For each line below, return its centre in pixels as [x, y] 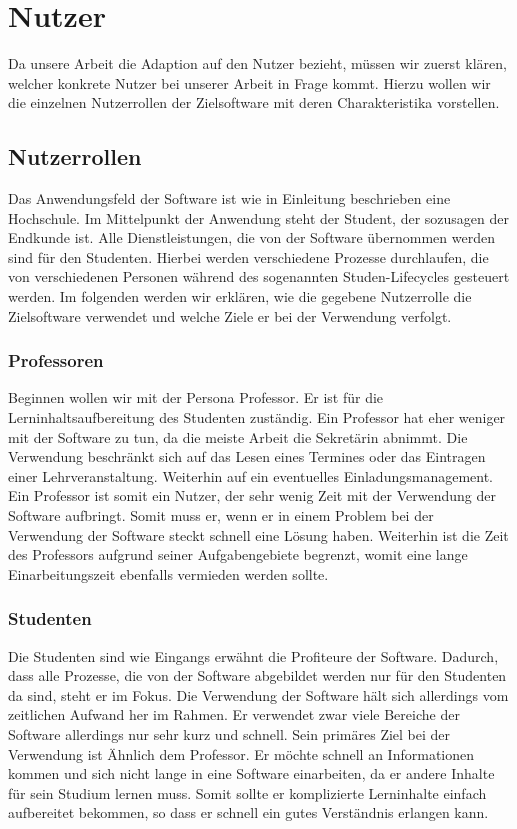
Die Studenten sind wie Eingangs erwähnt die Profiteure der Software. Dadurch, [253, 655]
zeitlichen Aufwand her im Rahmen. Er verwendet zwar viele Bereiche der [234, 714]
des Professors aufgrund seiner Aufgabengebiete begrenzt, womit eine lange [238, 554]
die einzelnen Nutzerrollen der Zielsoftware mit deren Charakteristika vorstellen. [254, 102]
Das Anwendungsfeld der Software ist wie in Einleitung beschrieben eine [229, 198]
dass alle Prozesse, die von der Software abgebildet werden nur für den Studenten [257, 675]
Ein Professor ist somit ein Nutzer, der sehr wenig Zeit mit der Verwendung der [252, 495]
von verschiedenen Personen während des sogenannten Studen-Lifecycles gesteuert [259, 276]
